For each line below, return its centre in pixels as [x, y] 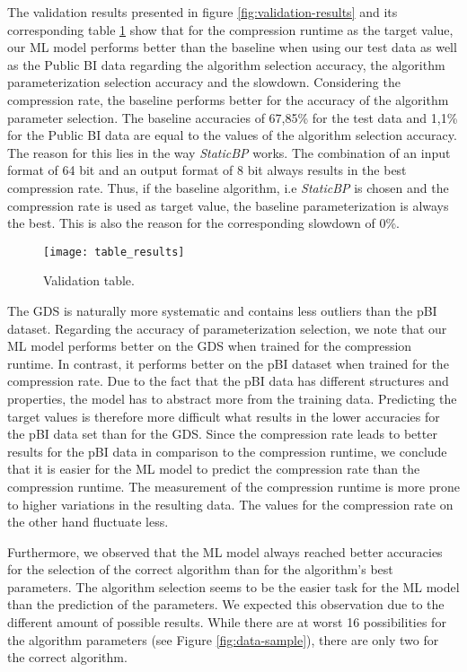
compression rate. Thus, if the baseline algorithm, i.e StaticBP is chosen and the [228, 187]
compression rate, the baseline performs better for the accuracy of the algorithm [228, 99]
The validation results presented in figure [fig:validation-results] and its [203, 12]
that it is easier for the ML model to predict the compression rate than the [214, 469]
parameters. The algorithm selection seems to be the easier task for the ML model [233, 586]
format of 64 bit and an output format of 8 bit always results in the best [207, 170]
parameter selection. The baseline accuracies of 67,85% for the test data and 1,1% [233, 117]
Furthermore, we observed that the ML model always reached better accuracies [225, 551]
